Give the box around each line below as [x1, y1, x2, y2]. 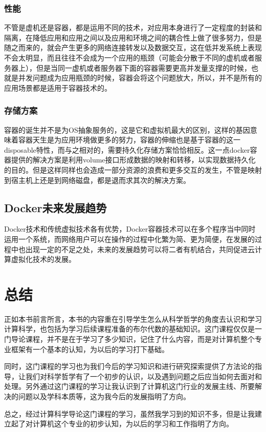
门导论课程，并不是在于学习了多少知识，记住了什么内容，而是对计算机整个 [4, 334, 255, 344]
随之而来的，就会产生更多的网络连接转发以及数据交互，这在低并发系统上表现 [4, 42, 262, 53]
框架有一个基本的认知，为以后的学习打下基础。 [11, 343, 169, 354]
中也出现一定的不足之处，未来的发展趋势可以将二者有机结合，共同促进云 [11, 243, 255, 254]
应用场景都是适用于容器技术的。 [4, 82, 112, 93]
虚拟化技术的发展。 [11, 254, 76, 264]
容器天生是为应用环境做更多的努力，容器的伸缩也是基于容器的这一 [18, 134, 240, 145]
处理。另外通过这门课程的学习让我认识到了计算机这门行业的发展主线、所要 [4, 381, 255, 392]
